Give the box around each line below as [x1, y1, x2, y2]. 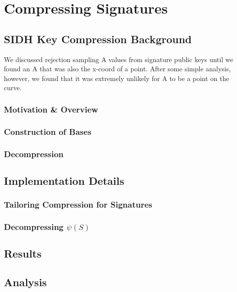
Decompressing [4, 221, 64, 233]
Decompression [4, 147, 64, 160]
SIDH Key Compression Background [4, 31, 192, 46]
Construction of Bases [4, 125, 91, 137]
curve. [4, 82, 22, 93]
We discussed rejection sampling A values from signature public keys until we [4, 54, 233, 64]
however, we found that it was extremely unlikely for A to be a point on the [4, 73, 229, 83]
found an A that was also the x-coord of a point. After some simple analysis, [4, 64, 231, 74]
